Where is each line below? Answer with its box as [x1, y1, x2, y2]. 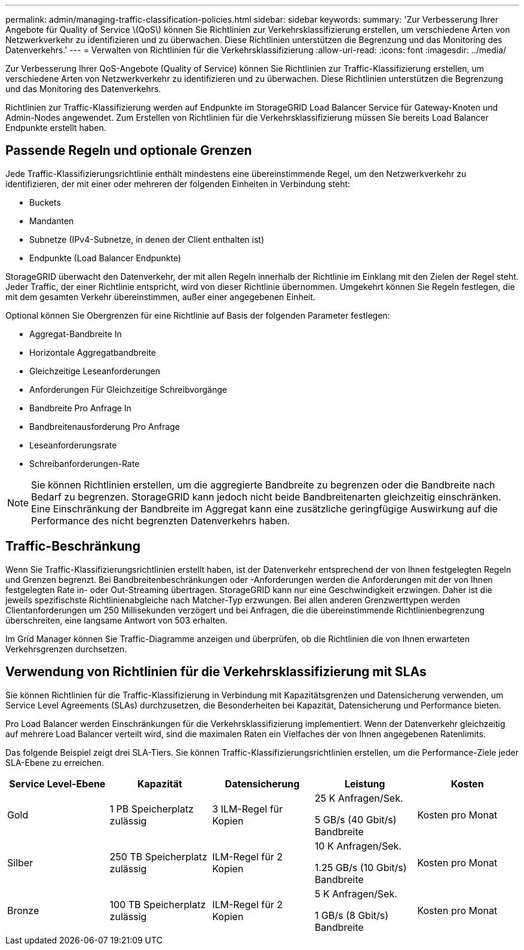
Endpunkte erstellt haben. [5, 123, 106, 133]
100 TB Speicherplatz [109, 898, 206, 911]
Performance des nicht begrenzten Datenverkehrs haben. [31, 514, 290, 527]
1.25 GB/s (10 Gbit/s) [314, 861, 407, 873]
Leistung [344, 777, 385, 790]
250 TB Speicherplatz [109, 850, 207, 863]
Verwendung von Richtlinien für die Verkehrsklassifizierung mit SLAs [5, 664, 427, 680]
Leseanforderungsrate [29, 439, 117, 450]
